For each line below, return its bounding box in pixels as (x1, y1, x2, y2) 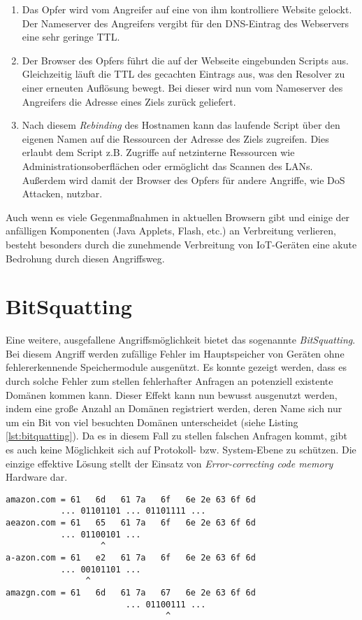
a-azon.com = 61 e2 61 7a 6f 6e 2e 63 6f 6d (6, 553, 256, 563)
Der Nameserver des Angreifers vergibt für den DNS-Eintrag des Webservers (22, 15, 349, 30)
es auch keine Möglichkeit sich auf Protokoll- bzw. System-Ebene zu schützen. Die (6, 442, 356, 456)
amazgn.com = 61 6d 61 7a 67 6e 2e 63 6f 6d (6, 588, 256, 598)
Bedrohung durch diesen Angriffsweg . (6, 251, 165, 265)
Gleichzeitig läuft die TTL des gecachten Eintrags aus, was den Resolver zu (22, 66, 345, 81)
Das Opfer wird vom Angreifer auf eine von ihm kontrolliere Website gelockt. (22, 2, 352, 16)
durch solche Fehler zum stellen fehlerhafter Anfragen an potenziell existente (6, 374, 333, 388)
